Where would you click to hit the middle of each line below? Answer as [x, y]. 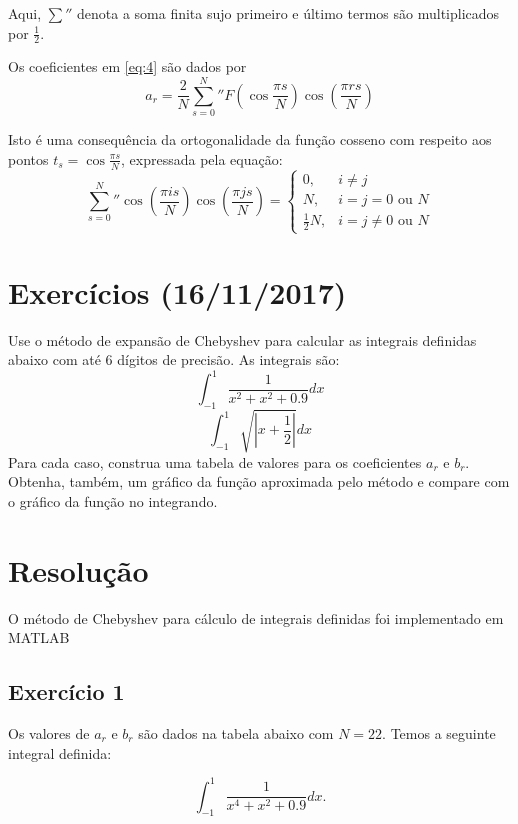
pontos [28, 158]
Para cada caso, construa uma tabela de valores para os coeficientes [215, 461]
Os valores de [49, 732]
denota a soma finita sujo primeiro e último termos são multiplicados [288, 13]
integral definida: [60, 752]
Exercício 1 [66, 691]
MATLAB [39, 637]
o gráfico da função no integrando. [113, 500]
